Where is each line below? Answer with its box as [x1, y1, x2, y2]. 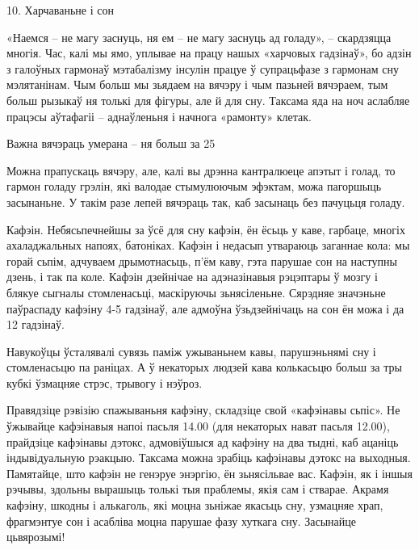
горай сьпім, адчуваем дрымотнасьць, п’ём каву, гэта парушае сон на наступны [6, 252, 397, 269]
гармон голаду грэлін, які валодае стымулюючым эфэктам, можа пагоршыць [6, 178, 382, 195]
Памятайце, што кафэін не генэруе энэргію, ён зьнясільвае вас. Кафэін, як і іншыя [6, 464, 413, 481]
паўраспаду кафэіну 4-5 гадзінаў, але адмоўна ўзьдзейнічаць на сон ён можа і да [6, 300, 404, 317]
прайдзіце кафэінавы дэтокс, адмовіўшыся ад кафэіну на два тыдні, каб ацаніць [6, 433, 399, 450]
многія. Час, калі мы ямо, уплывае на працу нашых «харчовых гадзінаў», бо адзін [6, 44, 412, 61]
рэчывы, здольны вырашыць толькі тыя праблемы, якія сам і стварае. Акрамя [6, 481, 389, 498]
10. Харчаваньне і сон [6, 2, 114, 18]
